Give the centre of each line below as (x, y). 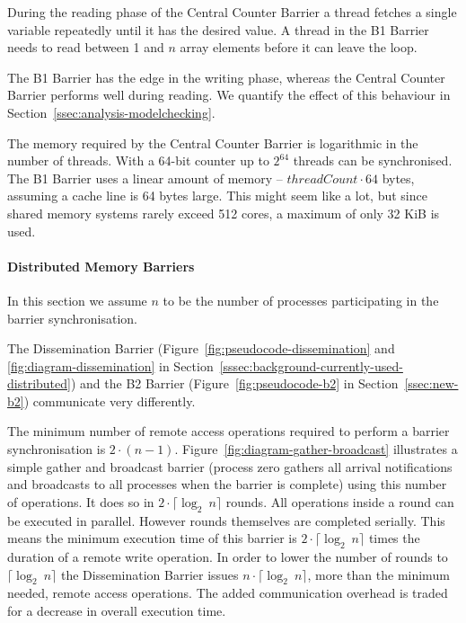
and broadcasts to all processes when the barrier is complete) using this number (227, 484)
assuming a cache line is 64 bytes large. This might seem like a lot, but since (217, 196)
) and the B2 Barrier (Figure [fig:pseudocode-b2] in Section (234, 383)
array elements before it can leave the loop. (299, 47)
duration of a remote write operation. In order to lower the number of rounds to (228, 557)
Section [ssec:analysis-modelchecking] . (111, 112)
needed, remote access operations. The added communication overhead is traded (228, 593)
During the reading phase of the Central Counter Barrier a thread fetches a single (232, 12)
